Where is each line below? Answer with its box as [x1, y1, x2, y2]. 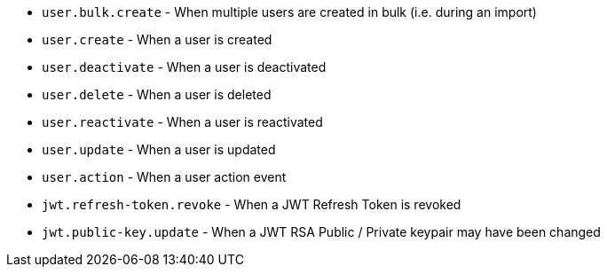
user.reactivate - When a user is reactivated [42, 114, 323, 129]
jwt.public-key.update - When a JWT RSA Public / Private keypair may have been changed [42, 224, 601, 239]
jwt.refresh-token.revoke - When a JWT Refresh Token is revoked [42, 197, 461, 212]
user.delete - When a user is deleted [42, 87, 272, 102]
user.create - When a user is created [42, 32, 272, 47]
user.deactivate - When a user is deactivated [42, 59, 327, 74]
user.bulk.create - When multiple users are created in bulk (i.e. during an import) [42, 4, 537, 20]
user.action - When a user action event [42, 169, 287, 184]
